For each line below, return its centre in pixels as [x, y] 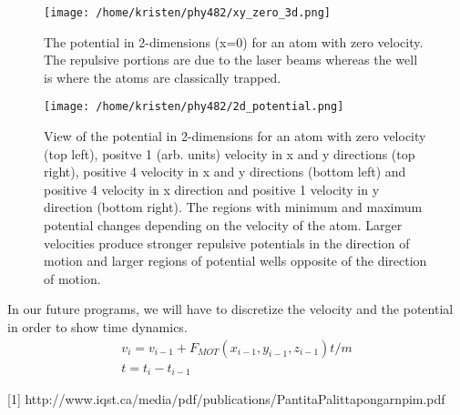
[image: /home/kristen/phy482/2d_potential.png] [194, 107]
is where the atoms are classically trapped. [163, 77]
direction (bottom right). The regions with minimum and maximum [233, 207]
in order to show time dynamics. [97, 327]
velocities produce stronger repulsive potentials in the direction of [227, 243]
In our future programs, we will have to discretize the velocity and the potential [230, 309]
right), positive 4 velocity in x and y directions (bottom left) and [225, 172]
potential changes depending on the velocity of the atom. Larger [223, 225]
